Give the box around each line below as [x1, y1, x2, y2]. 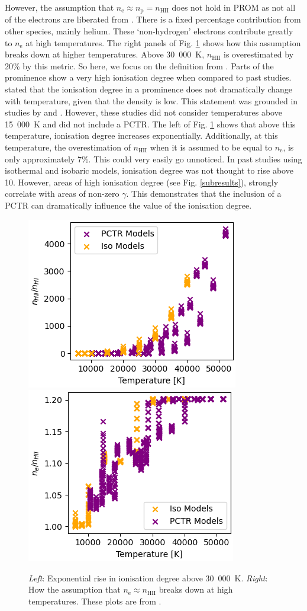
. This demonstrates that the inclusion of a [126, 187, 282, 200]
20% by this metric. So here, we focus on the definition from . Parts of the [5, 59, 274, 72]
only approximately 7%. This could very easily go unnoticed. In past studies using [5, 152, 302, 165]
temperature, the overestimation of [5, 140, 131, 153]
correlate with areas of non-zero [5, 187, 119, 200]
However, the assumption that [5, 1, 114, 13]
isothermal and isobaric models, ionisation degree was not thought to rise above [5, 164, 293, 177]
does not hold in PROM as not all [172, 1, 296, 13]
